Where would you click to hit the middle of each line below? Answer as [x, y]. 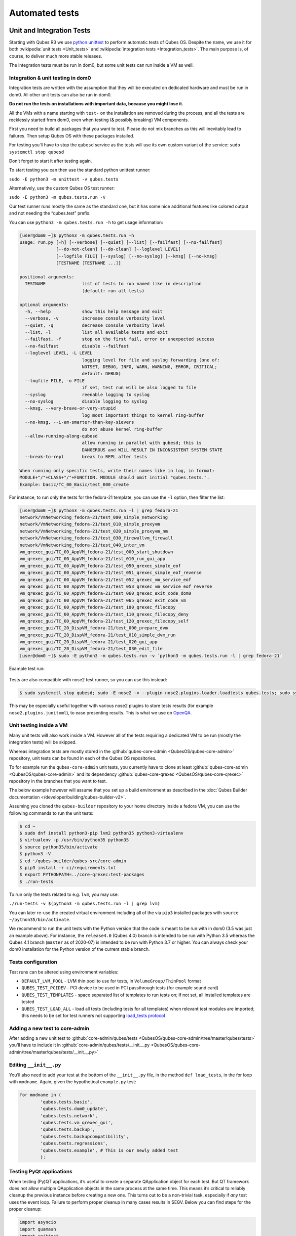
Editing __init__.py [35, 1064]
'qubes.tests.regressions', [74, 1144]
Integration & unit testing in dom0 [50, 78]
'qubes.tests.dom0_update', [74, 1109]
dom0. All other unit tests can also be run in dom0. [60, 94]
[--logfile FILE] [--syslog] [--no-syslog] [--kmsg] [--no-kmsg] [137, 256]
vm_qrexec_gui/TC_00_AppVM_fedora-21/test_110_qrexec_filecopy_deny [104, 614]
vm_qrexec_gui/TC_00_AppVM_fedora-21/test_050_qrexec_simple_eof [100, 566]
